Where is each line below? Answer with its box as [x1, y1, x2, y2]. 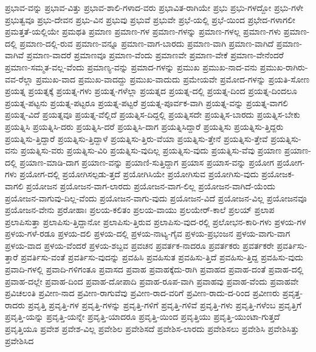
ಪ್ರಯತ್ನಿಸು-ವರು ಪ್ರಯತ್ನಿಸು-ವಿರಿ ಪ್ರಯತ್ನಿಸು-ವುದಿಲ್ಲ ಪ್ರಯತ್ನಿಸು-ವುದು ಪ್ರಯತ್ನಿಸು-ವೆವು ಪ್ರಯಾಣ [20, 144, 282, 157]
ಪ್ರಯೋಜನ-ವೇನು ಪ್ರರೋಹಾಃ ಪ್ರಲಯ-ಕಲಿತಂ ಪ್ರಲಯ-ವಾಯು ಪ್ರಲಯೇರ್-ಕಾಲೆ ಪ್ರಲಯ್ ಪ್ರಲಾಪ [5, 203, 275, 216]
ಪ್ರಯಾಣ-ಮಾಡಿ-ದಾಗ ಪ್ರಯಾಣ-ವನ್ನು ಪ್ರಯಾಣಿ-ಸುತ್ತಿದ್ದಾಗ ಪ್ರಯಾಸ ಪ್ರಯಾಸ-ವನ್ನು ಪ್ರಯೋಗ [19, 155, 274, 168]
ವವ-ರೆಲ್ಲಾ [5, 72, 33, 85]
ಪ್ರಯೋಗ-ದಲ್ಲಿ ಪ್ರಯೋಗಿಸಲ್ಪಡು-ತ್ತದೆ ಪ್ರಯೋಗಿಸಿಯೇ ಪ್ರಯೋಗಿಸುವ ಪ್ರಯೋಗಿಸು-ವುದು [19, 168, 259, 180]
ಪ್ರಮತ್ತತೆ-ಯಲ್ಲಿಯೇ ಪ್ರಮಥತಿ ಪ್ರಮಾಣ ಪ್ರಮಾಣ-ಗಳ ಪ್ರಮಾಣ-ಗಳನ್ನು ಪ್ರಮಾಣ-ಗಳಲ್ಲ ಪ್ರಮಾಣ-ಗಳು [5, 25, 281, 38]
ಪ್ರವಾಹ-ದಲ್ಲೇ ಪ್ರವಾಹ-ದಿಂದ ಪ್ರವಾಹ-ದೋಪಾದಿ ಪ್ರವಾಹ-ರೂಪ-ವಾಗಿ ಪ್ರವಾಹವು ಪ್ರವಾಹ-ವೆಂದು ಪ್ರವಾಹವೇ [5, 274, 299, 287]
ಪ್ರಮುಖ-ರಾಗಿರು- [259, 60, 308, 73]
